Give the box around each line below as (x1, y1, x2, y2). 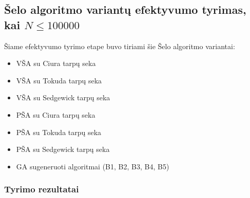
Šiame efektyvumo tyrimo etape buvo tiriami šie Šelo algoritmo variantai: (4, 40, 235, 51)
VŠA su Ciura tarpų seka (16, 58, 96, 69)
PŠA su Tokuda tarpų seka (16, 126, 102, 137)
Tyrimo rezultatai (4, 183, 79, 195)
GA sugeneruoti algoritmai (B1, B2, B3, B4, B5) (16, 161, 169, 171)
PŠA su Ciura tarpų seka (16, 109, 95, 120)
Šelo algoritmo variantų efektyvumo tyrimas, (4, 2, 246, 17)
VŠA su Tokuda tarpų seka (16, 75, 102, 85)
